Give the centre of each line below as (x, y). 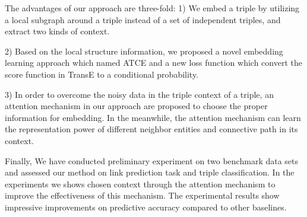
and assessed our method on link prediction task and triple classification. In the (150, 172)
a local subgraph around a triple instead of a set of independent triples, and (143, 19)
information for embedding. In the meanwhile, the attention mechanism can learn (153, 117)
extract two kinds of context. (57, 31)
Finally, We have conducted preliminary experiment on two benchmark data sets (152, 160)
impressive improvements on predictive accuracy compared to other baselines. (146, 207)
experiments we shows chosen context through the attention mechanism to (140, 184)
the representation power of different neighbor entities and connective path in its (151, 129)
